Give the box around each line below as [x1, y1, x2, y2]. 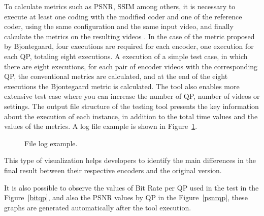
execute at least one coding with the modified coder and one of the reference [4, 11, 242, 21]
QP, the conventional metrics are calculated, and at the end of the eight [4, 71, 228, 82]
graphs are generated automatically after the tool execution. [4, 202, 191, 212]
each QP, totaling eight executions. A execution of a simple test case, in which [4, 50, 248, 61]
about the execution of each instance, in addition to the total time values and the [4, 111, 258, 121]
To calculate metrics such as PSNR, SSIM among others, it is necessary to [4, 1, 236, 11]
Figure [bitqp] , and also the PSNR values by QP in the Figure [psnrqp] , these [4, 192, 248, 203]
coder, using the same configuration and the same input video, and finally [4, 21, 234, 32]
